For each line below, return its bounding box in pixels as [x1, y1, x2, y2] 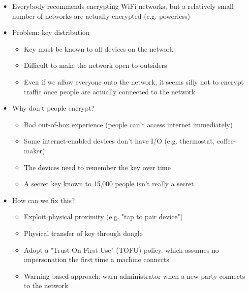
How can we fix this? [12, 195, 75, 205]
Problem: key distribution [12, 27, 90, 37]
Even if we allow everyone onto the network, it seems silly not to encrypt [24, 76, 244, 87]
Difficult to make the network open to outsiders [24, 60, 167, 70]
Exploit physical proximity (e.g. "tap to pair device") [24, 211, 183, 222]
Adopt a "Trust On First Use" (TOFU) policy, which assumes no [24, 244, 219, 255]
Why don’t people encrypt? [12, 103, 95, 113]
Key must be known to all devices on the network [24, 43, 174, 54]
